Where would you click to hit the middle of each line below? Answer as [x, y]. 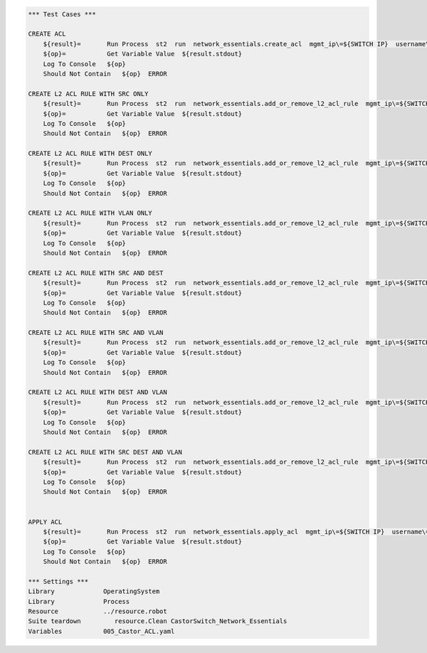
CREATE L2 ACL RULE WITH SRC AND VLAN [96, 333]
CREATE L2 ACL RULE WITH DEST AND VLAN [97, 392]
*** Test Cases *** [62, 14]
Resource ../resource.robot [97, 611]
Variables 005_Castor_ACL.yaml [101, 631]
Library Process [79, 601]
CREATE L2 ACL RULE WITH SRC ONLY [88, 94]
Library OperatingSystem [94, 591]
